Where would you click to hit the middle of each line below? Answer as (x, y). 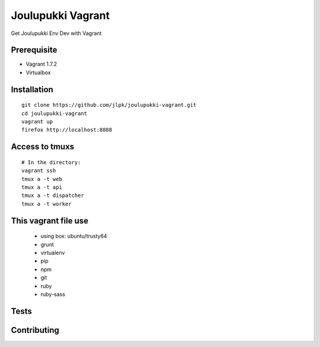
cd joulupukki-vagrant (55, 113)
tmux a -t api (42, 187)
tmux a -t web (42, 179)
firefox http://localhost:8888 (67, 130)
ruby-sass (53, 294)
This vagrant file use (50, 220)
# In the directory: (51, 162)
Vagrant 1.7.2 (41, 64)
